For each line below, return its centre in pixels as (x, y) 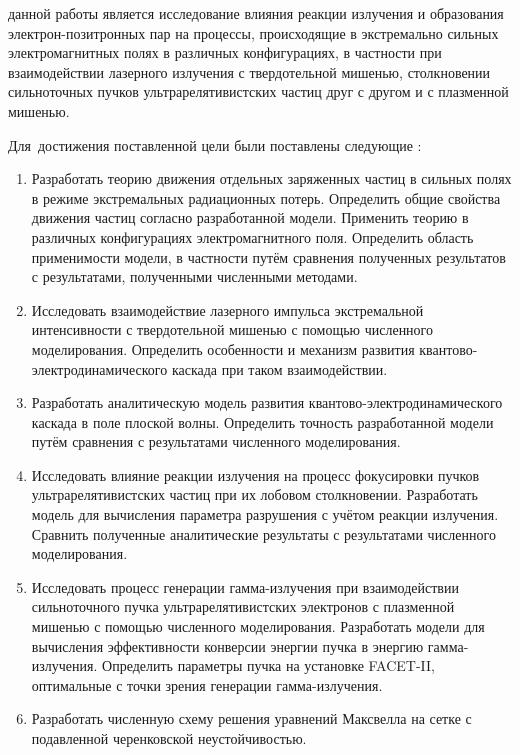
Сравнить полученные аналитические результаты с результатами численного (263, 533)
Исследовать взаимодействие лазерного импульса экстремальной (227, 309)
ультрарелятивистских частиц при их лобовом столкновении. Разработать (254, 494)
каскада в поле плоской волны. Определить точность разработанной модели (262, 421)
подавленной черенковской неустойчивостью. (169, 738)
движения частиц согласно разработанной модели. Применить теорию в (250, 217)
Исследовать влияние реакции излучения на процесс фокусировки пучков (255, 474)
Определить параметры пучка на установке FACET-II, (269, 665)
